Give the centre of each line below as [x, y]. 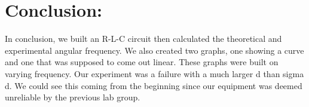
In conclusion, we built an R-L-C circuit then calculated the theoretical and [143, 39]
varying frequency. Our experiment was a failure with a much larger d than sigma [154, 73]
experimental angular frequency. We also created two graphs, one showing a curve [154, 50]
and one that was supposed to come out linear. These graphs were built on [142, 62]
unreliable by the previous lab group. [73, 97]
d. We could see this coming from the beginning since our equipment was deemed [154, 85]
